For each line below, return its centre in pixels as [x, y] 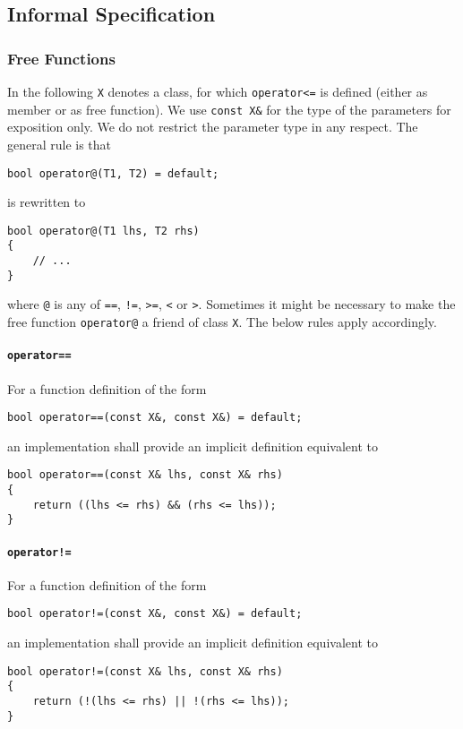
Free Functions [61, 58]
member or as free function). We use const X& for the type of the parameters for [229, 109]
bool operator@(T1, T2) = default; [113, 173]
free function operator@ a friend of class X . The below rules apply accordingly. [222, 322]
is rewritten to [47, 202]
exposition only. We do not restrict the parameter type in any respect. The [213, 127]
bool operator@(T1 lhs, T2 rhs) [103, 231]
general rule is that [60, 144]
